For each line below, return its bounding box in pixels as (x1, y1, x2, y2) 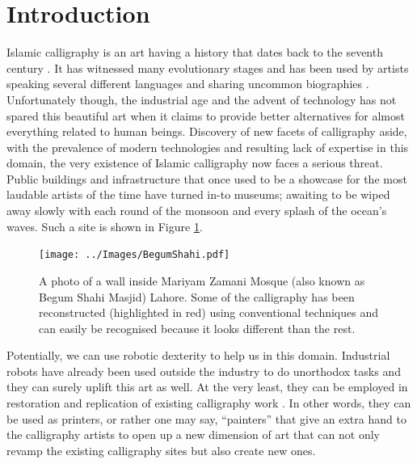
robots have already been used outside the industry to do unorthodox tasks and (6, 362, 401, 379)
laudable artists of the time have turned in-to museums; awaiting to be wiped (6, 186, 390, 203)
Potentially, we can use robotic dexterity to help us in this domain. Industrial (6, 347, 390, 364)
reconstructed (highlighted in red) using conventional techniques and (39, 304, 378, 321)
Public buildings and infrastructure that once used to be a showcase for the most (6, 170, 407, 187)
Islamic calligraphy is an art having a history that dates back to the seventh (6, 44, 383, 61)
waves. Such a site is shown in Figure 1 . (6, 217, 203, 234)
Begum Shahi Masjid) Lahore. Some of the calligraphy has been (39, 288, 355, 305)
